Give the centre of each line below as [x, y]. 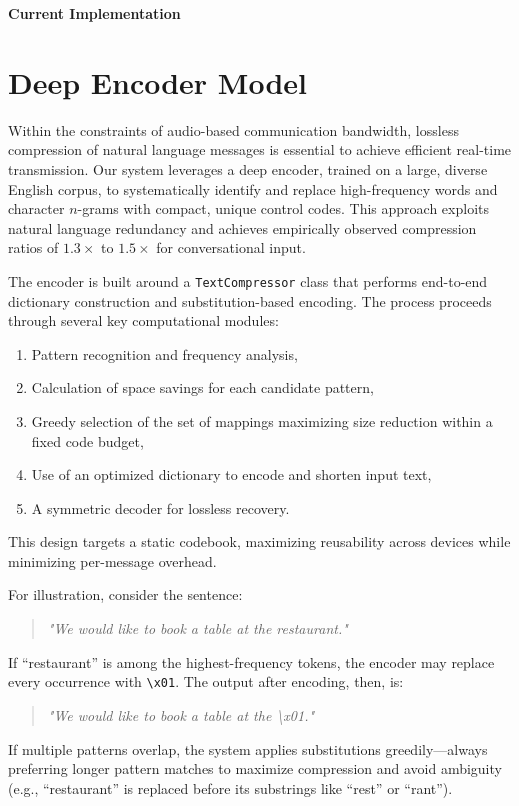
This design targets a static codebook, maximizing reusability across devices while [259, 541]
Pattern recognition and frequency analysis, [164, 353]
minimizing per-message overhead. [112, 560]
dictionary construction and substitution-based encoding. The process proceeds [250, 300]
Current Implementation [94, 13]
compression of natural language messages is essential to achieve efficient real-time [260, 149]
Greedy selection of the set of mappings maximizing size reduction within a [262, 420]
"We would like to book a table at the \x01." [181, 714]
